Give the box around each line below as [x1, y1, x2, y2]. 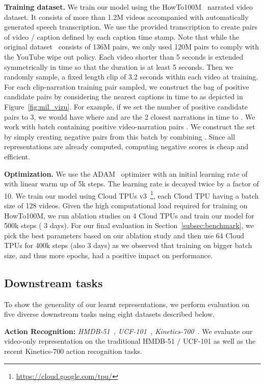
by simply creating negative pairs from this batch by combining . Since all [4, 131, 235, 142]
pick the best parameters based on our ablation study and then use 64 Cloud [4, 230, 245, 240]
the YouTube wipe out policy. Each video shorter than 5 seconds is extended [4, 51, 244, 62]
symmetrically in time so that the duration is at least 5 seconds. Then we [4, 61, 233, 72]
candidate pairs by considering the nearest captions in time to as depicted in [4, 91, 243, 102]
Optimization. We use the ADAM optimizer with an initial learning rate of [4, 168, 248, 179]
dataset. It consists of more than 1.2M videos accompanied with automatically [4, 11, 249, 22]
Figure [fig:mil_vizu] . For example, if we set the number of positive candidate [4, 101, 248, 112]
